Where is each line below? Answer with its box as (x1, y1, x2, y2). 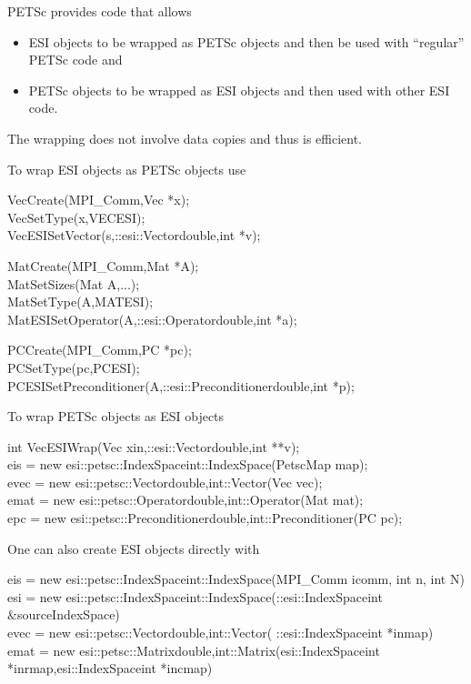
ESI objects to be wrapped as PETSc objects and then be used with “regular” (28, 32, 465, 51)
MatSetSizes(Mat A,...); (7, 274, 140, 293)
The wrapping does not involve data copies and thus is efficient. (7, 128, 362, 147)
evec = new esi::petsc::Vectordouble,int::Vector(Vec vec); (7, 472, 323, 491)
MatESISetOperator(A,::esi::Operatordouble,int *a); (7, 309, 297, 328)
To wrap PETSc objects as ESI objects (7, 407, 225, 426)
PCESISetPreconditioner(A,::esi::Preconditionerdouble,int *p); (7, 376, 355, 395)
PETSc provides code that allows (7, 2, 192, 20)
